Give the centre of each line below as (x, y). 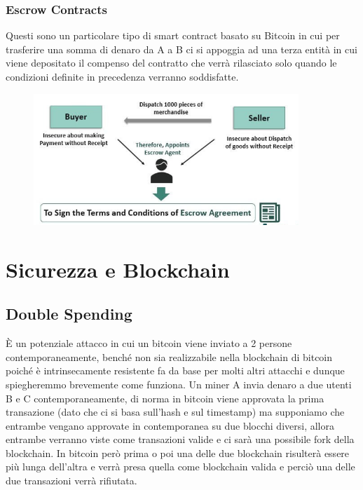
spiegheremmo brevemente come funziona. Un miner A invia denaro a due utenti (179, 384)
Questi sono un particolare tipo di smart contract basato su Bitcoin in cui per (173, 35)
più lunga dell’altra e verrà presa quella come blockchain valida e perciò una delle (180, 467)
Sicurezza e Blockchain (118, 269)
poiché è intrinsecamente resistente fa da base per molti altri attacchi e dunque (175, 370)
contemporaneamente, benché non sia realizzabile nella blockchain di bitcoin (169, 356)
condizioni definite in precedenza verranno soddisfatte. (122, 76)
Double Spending (69, 314)
